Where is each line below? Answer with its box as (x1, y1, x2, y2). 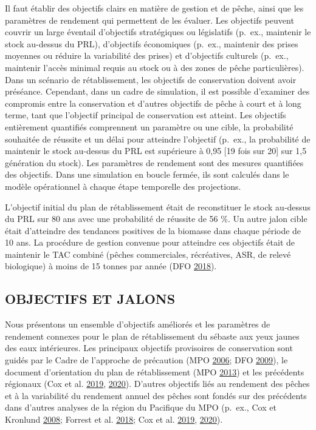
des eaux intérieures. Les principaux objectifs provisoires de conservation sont (5, 341, 293, 354)
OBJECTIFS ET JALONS (5, 289, 176, 308)
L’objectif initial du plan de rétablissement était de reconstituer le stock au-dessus (5, 200, 311, 213)
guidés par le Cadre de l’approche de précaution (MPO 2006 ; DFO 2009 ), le (5, 354, 288, 366)
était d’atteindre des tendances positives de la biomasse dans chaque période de (5, 224, 301, 237)
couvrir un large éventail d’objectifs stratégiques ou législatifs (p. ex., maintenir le (5, 25, 311, 38)
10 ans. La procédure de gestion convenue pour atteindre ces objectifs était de (5, 236, 295, 249)
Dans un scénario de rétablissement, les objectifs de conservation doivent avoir (5, 73, 297, 86)
